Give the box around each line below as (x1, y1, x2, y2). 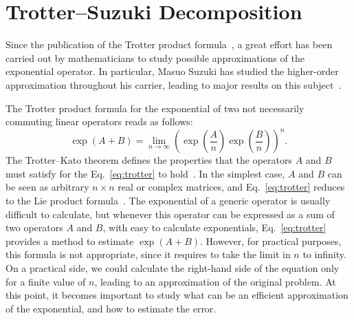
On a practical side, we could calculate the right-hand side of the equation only (5, 260, 340, 275)
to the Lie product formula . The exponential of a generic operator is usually (5, 193, 331, 207)
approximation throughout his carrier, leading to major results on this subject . (5, 77, 342, 92)
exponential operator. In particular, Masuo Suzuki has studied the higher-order (5, 64, 339, 78)
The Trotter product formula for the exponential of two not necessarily (5, 100, 305, 115)
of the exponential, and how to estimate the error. (5, 301, 217, 315)
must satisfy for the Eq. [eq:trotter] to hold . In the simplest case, (5, 166, 285, 180)
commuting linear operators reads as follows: (5, 114, 193, 129)
